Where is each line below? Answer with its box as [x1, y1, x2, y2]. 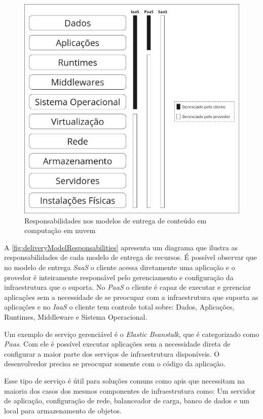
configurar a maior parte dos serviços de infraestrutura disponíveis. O [4, 348, 220, 359]
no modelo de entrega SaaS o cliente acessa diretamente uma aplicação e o [4, 262, 235, 273]
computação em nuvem [24, 225, 96, 236]
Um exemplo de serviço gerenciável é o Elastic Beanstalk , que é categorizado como [4, 328, 259, 339]
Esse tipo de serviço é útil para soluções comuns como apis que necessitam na [4, 375, 245, 386]
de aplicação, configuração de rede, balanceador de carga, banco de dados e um [4, 395, 249, 406]
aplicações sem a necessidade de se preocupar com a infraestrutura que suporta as [4, 291, 258, 302]
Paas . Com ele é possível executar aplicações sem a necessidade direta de [4, 338, 231, 349]
